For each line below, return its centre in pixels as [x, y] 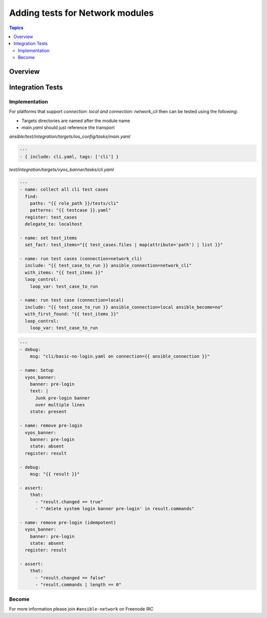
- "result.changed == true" [69, 502]
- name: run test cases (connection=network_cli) [81, 259]
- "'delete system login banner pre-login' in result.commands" [115, 508]
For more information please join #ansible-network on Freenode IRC [81, 609]
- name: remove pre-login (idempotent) [68, 522]
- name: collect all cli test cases [64, 190]
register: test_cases [51, 217]
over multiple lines [60, 405]
